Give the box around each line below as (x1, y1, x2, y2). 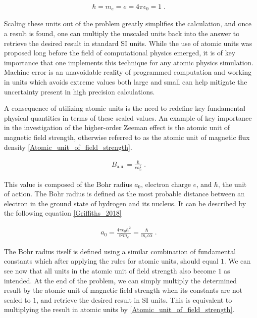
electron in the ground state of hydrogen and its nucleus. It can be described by (4, 198, 246, 208)
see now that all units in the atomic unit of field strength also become (4, 266, 216, 276)
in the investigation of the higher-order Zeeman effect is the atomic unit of (4, 122, 230, 133)
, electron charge (141, 179, 191, 189)
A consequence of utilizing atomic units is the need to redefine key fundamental (4, 103, 246, 113)
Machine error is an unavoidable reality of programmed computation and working (4, 67, 252, 77)
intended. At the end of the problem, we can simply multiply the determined (4, 275, 237, 285)
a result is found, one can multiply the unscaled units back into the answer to (4, 28, 240, 39)
